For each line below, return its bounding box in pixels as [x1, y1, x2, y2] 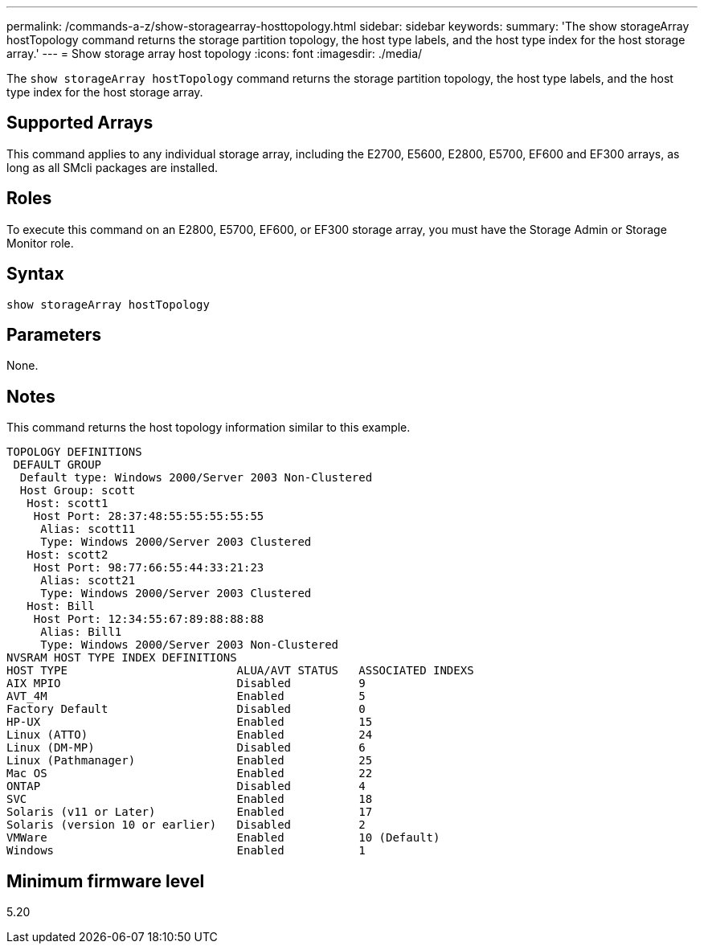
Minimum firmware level [6, 870, 205, 891]
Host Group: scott [19, 484, 136, 498]
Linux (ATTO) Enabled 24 [6, 728, 373, 742]
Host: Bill [27, 600, 95, 613]
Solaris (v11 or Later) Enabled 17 [6, 805, 373, 819]
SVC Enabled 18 [6, 792, 373, 806]
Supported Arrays [6, 113, 153, 133]
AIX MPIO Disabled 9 [6, 677, 366, 690]
